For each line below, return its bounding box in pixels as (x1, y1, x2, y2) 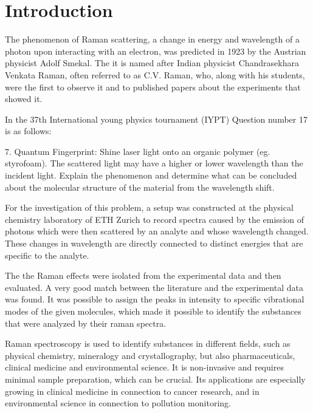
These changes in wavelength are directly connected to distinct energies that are (5, 237, 303, 250)
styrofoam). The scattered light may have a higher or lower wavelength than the (5, 157, 303, 169)
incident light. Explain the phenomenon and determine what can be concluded (5, 169, 297, 182)
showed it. (5, 92, 43, 105)
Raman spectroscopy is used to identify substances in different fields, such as (5, 337, 291, 350)
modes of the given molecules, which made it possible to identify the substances (5, 305, 301, 317)
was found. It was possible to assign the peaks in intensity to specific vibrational (5, 293, 304, 305)
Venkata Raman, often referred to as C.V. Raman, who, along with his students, (5, 68, 305, 81)
